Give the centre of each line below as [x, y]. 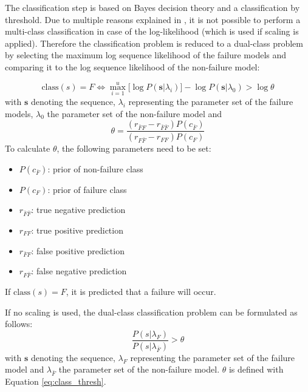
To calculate [28, 148]
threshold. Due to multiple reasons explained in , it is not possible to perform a [153, 19]
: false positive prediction [78, 250]
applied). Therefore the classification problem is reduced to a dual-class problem [154, 43]
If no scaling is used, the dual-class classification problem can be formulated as [151, 312]
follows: [19, 324]
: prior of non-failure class [95, 168]
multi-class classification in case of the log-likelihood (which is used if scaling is [152, 31]
